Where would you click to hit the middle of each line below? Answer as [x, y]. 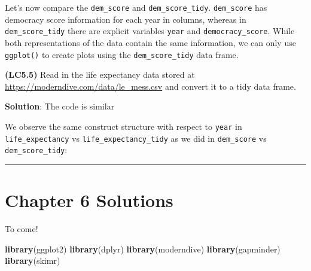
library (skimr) [33, 261]
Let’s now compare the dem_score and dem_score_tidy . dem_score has [136, 7]
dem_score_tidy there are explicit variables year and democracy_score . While [150, 31]
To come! [22, 229]
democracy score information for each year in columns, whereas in [126, 19]
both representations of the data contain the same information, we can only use [150, 42]
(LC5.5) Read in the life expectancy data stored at [100, 74]
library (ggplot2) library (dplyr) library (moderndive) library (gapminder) [143, 249]
